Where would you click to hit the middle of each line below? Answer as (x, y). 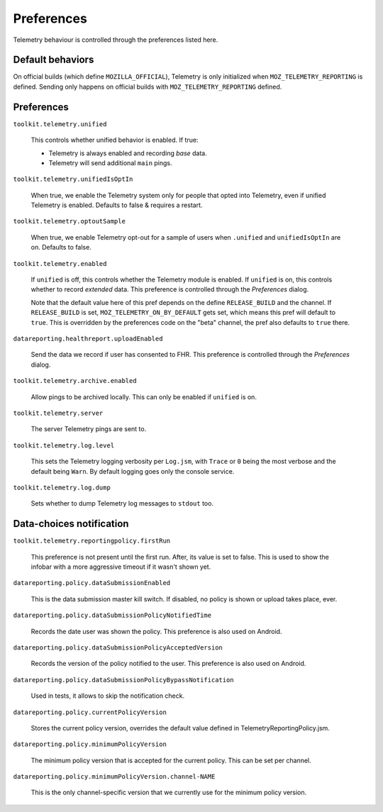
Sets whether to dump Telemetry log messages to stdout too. (122, 504)
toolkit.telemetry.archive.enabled (75, 381)
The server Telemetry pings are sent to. (89, 429)
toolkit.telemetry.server (58, 413)
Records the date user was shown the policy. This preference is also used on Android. (156, 631)
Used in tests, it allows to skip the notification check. (107, 696)
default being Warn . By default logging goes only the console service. (133, 471)
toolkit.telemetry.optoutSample (69, 221)
